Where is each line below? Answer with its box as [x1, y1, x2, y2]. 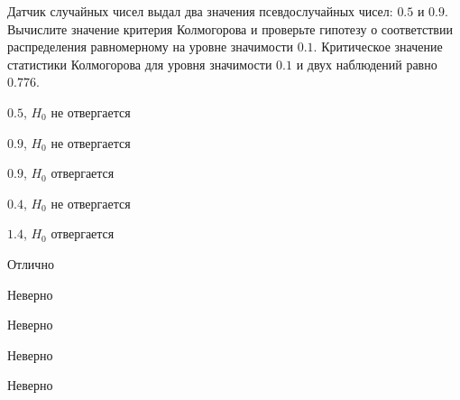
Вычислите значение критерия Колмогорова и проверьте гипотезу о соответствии [7, 19, 453, 38]
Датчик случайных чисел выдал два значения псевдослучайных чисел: [7, 2, 393, 20]
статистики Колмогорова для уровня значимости [7, 54, 272, 73]
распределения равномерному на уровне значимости [7, 37, 294, 56]
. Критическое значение [313, 37, 443, 56]
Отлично [7, 254, 54, 273]
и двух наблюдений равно [296, 54, 437, 73]
